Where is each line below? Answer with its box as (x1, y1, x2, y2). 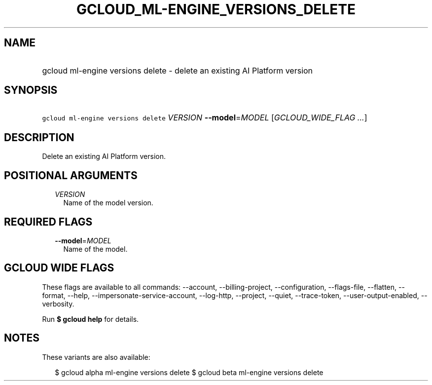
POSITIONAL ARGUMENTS (4, 169, 138, 182)
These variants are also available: (42, 352, 150, 361)
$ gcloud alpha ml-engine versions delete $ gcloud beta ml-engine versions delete (55, 368, 324, 377)
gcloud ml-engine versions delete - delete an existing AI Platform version (42, 65, 313, 76)
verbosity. (42, 299, 74, 308)
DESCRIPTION (4, 131, 74, 144)
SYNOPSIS (4, 84, 58, 97)
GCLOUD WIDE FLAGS (4, 262, 114, 274)
